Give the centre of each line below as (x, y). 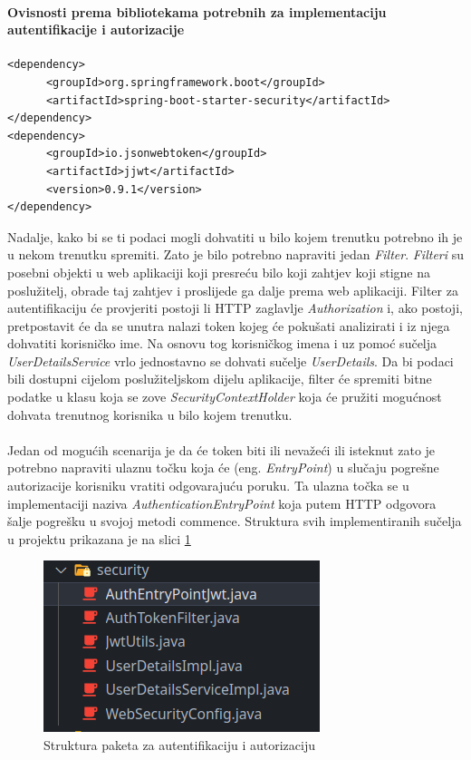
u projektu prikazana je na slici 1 (99, 538)
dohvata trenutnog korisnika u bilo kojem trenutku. (150, 414)
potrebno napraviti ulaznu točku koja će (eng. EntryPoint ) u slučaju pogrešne (223, 468)
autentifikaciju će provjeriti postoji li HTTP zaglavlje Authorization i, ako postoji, (235, 308)
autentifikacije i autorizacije (96, 29)
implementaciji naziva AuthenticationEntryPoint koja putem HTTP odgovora (222, 503)
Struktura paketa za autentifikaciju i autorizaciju (180, 745)
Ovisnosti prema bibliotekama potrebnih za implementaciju (197, 11)
